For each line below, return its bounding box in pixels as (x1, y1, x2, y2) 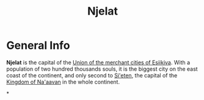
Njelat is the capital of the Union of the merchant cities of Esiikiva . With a (6, 59, 191, 66)
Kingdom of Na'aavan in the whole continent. (6, 78, 120, 85)
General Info (6, 38, 70, 52)
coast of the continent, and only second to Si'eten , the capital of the (6, 71, 178, 79)
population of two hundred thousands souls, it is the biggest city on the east (6, 65, 198, 73)
